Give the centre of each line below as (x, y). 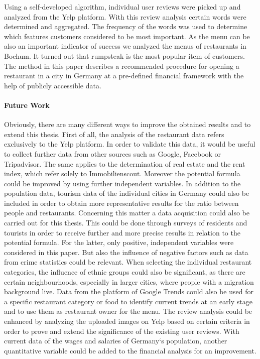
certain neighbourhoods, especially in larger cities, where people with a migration (129, 281)
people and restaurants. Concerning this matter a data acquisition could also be (127, 213)
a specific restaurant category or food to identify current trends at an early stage (128, 301)
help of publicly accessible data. (53, 85)
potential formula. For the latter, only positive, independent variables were (119, 242)
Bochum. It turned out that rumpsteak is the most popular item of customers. (124, 55)
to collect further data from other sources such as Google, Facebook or (113, 153)
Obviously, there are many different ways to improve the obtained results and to (127, 124)
